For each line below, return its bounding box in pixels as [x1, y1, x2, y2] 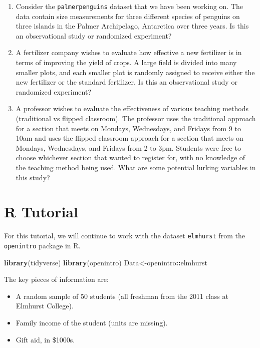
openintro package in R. [4, 240, 81, 250]
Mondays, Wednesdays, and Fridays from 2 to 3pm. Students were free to [16, 142, 241, 153]
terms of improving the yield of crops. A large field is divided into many [16, 57, 237, 68]
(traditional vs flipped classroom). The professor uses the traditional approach [16, 113, 256, 123]
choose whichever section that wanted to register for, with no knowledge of [16, 152, 245, 163]
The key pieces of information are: [4, 274, 109, 284]
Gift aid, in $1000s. [16, 334, 75, 344]
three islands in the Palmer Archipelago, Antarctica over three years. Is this [16, 21, 249, 31]
